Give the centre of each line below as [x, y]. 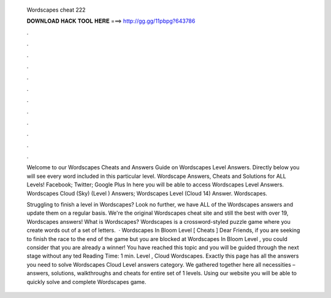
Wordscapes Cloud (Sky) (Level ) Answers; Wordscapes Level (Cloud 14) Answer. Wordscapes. [147, 193]
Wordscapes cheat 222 [56, 10]
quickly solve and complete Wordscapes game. [86, 281]
